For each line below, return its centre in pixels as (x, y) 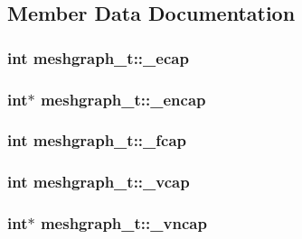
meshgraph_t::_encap (123, 99)
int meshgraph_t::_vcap (99, 182)
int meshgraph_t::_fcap (97, 140)
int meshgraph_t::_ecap (98, 57)
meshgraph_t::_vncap (123, 223)
